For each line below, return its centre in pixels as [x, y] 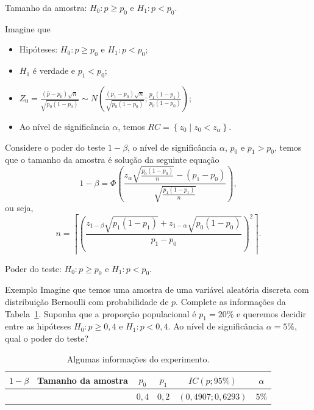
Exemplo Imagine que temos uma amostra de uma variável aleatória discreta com [157, 290]
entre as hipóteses [38, 326]
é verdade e [54, 70]
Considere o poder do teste [55, 147]
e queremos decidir [271, 313]
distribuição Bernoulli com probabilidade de [87, 302]
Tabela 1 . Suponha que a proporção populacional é [101, 313]
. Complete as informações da [231, 302]
